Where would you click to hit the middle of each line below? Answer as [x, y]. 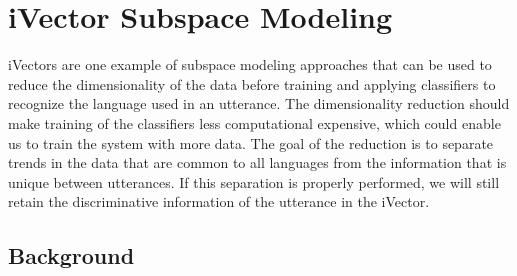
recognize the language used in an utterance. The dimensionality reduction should [259, 103]
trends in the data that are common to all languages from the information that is [257, 162]
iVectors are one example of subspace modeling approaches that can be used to [250, 64]
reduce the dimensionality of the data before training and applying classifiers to [252, 83]
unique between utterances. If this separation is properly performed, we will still [254, 181]
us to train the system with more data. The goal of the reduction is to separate [251, 142]
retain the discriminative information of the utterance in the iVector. [219, 201]
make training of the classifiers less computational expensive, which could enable [254, 122]
